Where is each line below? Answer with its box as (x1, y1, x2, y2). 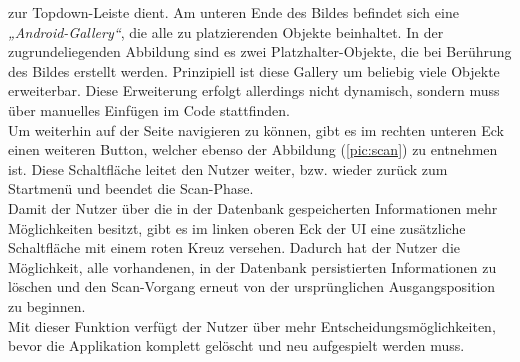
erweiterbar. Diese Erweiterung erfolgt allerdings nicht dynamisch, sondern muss (8, 80, 500, 101)
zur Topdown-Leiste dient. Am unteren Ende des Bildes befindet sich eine (8, 2, 459, 22)
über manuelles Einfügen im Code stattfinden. (8, 99, 290, 120)
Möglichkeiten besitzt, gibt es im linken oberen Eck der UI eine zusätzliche (8, 217, 466, 238)
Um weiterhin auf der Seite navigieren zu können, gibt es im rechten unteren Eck (8, 119, 504, 140)
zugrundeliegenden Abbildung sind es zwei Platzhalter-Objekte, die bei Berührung (8, 41, 512, 62)
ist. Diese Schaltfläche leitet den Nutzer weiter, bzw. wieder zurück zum (8, 158, 448, 179)
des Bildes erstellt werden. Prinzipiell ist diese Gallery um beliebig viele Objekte (8, 60, 500, 81)
